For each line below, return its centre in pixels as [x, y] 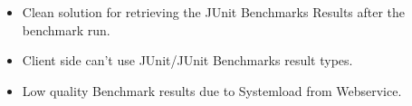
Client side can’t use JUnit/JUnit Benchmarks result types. [187, 60]
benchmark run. [66, 29]
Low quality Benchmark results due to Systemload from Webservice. [212, 90]
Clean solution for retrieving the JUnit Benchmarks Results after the [214, 12]
